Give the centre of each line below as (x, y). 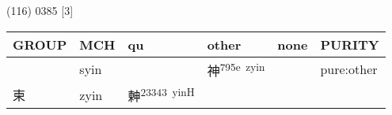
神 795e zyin (236, 69)
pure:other (349, 69)
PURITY (350, 44)
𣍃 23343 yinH (161, 95)
